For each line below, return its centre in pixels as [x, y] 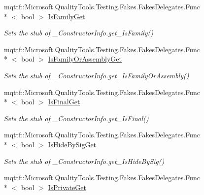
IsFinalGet [64, 102]
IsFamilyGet [67, 16]
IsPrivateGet [67, 187]
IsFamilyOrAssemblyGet [85, 59]
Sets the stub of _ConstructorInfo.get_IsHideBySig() [84, 161]
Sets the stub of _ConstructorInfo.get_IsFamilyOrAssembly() [97, 75]
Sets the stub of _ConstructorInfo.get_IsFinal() [76, 118]
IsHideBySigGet [72, 144]
